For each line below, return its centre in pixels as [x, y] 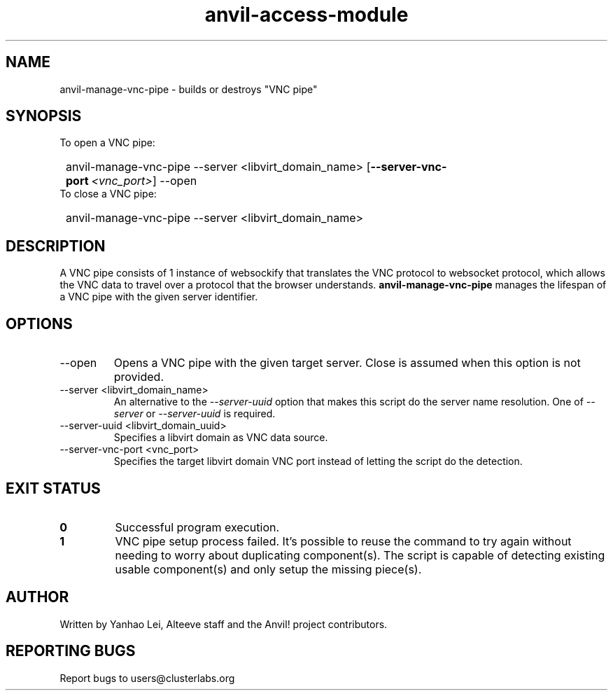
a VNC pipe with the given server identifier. [159, 297]
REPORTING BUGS [71, 651]
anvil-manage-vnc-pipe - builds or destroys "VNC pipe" [189, 89]
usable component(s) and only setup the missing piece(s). [268, 569]
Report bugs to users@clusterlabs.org [147, 678]
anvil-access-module [306, 15]
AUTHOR [37, 597]
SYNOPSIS [44, 116]
